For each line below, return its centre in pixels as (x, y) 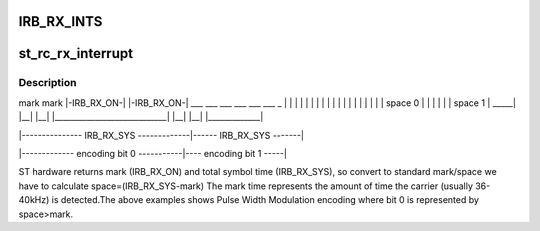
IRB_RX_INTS (60, 21)
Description (47, 83)
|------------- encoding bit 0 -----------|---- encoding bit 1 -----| (152, 153)
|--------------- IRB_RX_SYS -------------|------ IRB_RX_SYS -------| (161, 135)
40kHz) (34, 200)
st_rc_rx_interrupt (76, 53)
